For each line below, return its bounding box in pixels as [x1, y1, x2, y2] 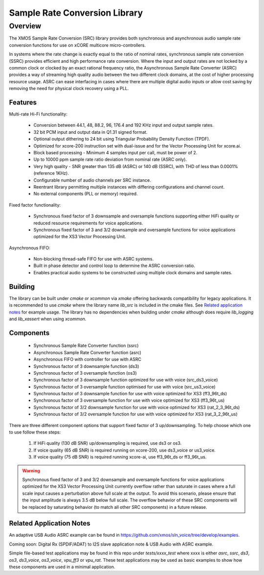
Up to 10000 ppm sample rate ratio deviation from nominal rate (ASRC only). [33, 157, 187, 163]
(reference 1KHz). [33, 170, 69, 176]
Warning [22, 468, 40, 474]
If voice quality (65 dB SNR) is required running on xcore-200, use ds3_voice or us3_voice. [33, 447, 216, 453]
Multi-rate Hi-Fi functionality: [9, 111, 68, 117]
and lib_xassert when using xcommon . [9, 316, 87, 322]
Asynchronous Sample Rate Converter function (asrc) [33, 349, 142, 355]
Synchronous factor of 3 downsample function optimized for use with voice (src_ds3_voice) [33, 377, 218, 383]
